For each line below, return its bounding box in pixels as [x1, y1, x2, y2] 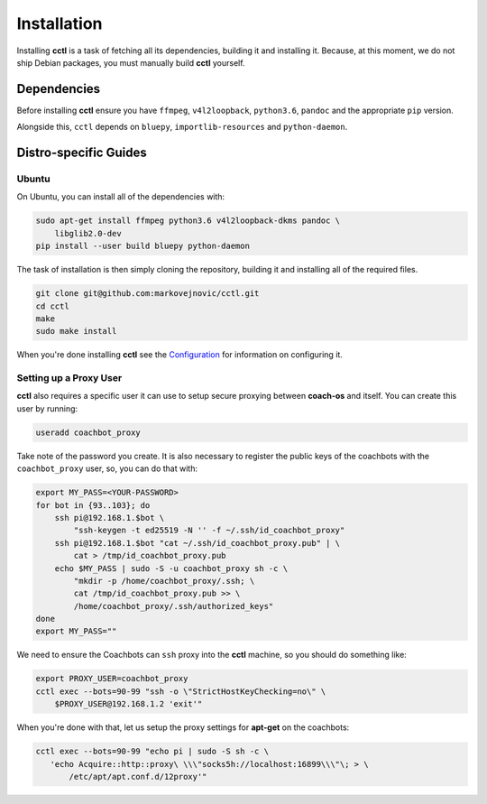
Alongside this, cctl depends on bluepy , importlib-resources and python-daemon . [16, 122, 348, 133]
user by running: [16, 402, 78, 414]
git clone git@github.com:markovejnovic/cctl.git [35, 289, 260, 299]
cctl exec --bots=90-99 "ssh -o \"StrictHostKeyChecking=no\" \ [35, 686, 326, 697]
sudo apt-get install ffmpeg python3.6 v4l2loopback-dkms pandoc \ [35, 216, 341, 226]
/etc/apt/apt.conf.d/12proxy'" [69, 772, 207, 781]
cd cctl [35, 300, 69, 311]
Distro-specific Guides [16, 145, 148, 161]
